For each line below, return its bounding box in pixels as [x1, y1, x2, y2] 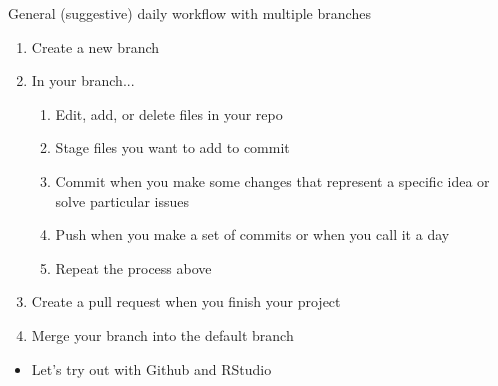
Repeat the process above [55, 257, 212, 278]
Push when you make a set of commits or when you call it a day [55, 224, 450, 245]
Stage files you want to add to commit [55, 137, 290, 158]
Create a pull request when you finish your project [31, 291, 341, 312]
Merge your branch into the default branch [31, 324, 294, 345]
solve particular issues [55, 190, 189, 211]
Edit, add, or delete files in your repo [55, 103, 283, 124]
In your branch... [31, 70, 135, 91]
